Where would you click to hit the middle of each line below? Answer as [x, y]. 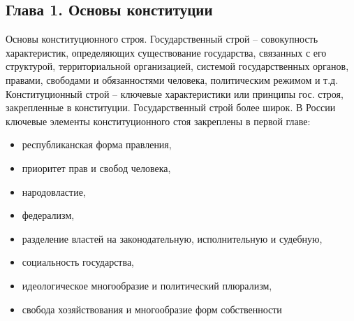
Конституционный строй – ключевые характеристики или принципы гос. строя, [175, 93]
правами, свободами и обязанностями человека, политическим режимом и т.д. [172, 79]
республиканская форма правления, [97, 144]
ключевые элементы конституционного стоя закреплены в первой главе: [158, 121]
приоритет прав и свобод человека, [96, 167]
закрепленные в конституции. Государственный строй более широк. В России [171, 107]
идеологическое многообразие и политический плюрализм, [147, 285]
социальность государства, [78, 262]
